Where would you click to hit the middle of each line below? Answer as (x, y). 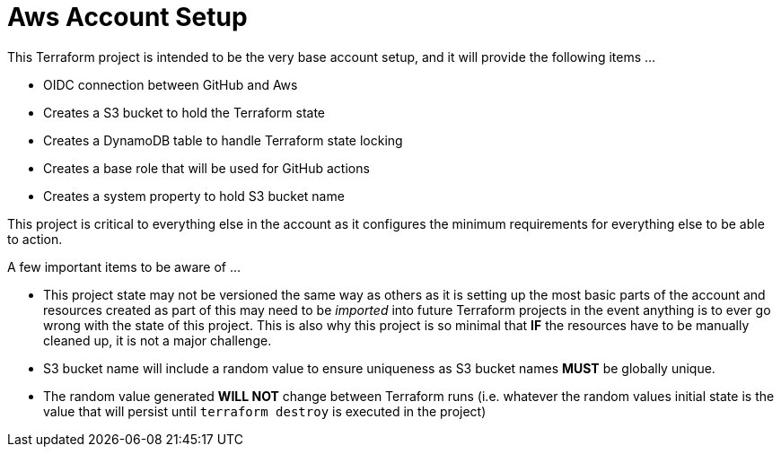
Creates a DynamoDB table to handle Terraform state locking (223, 140)
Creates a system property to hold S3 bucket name (194, 196)
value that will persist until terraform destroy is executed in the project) (265, 411)
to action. (35, 239)
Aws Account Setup (127, 17)
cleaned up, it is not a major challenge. (158, 340)
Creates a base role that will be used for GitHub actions (206, 168)
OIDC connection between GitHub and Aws (171, 84)
